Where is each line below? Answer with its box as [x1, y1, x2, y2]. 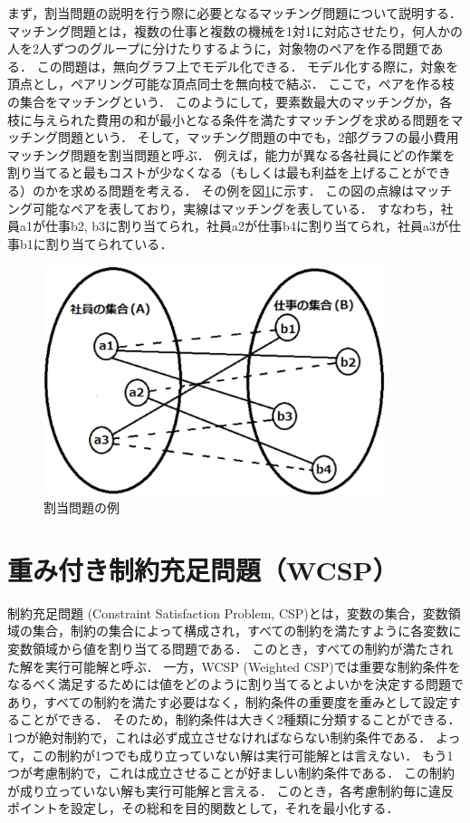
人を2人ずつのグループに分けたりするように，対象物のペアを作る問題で [7, 39, 431, 58]
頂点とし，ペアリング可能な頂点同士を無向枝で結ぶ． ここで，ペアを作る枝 [7, 74, 455, 93]
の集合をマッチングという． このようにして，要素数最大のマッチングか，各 [7, 91, 453, 110]
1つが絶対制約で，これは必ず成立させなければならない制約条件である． [7, 727, 432, 746]
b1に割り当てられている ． [19, 234, 173, 253]
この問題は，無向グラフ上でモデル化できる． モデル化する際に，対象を [36, 56, 459, 75]
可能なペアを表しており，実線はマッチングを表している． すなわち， [32, 198, 441, 217]
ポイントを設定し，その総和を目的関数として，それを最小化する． [7, 799, 399, 818]
